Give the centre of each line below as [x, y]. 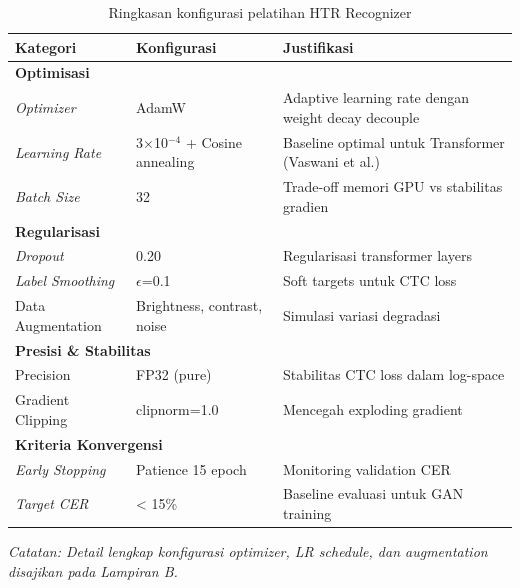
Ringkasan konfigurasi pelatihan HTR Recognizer [260, 12]
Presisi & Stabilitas [83, 349]
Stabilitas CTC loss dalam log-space [394, 374]
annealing [165, 161]
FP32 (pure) [174, 374]
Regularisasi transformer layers [377, 255]
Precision [43, 374]
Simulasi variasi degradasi [362, 314]
